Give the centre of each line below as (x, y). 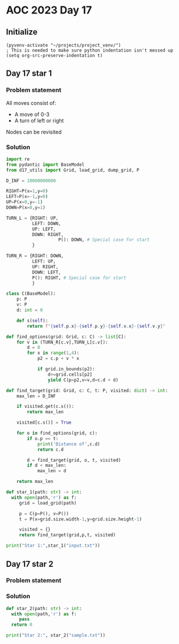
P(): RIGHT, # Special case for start (79, 278)
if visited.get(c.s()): (45, 407)
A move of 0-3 (32, 114)
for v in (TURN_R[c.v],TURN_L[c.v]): (62, 342)
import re (18, 159)
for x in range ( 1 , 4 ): (53, 353)
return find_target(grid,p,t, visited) (67, 535)
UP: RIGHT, (45, 267)
